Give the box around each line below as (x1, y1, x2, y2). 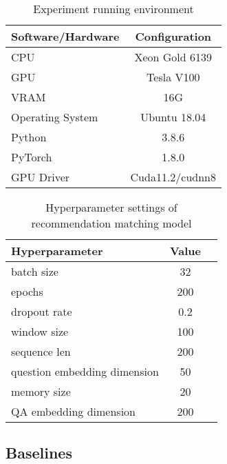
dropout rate (11, 303, 72, 319)
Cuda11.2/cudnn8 (130, 169, 217, 185)
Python (11, 129, 47, 145)
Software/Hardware (11, 28, 120, 44)
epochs (11, 283, 43, 299)
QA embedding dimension (11, 403, 136, 419)
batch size (11, 263, 58, 279)
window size (11, 323, 69, 339)
